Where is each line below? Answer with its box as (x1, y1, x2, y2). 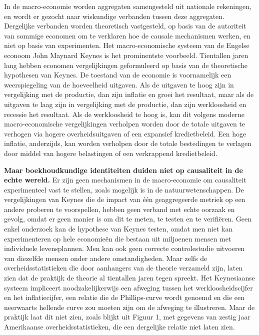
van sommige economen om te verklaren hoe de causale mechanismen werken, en (4, 30, 250, 40)
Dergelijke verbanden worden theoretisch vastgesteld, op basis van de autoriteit (4, 20, 246, 31)
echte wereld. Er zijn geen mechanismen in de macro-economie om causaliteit (4, 174, 246, 185)
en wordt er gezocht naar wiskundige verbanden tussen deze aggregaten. (4, 10, 225, 21)
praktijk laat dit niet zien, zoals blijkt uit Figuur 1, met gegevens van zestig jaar (4, 311, 250, 322)
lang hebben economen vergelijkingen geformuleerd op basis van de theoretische (4, 59, 247, 70)
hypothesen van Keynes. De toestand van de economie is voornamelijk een (4, 69, 231, 80)
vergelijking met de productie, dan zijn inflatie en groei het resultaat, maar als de (4, 89, 254, 99)
